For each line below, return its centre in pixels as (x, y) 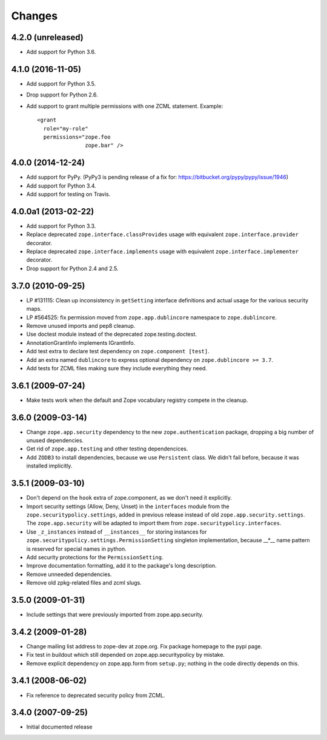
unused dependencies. (55, 441)
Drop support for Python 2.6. (62, 95)
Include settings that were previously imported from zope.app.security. (115, 614)
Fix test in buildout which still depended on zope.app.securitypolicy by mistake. (126, 655)
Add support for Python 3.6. (61, 52)
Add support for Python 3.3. (61, 226)
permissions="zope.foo (77, 137)
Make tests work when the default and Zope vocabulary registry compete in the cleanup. (137, 400)
